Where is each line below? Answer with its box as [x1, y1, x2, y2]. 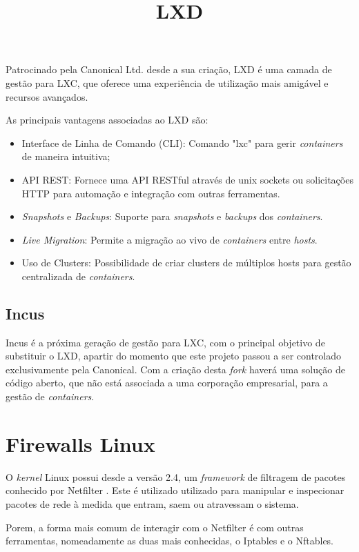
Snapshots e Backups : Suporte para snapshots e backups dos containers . [21, 209, 323, 224]
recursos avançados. [6, 89, 88, 103]
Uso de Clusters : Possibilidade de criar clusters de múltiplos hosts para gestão [21, 255, 351, 270]
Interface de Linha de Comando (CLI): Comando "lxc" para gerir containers [21, 135, 343, 150]
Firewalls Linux [6, 429, 155, 457]
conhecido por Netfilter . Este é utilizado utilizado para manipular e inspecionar [6, 483, 345, 497]
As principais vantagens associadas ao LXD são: [6, 112, 208, 127]
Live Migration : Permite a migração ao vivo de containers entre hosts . [21, 232, 318, 246]
